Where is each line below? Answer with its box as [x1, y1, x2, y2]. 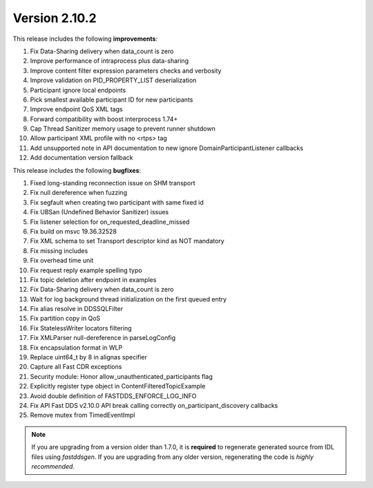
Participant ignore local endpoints [30, 86, 126, 94]
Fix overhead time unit [30, 256, 94, 265]
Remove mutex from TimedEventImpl [30, 411, 135, 420]
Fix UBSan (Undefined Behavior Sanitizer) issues [30, 208, 169, 216]
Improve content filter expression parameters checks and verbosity [30, 66, 222, 75]
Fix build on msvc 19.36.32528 [30, 227, 117, 235]
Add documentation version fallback [30, 153, 134, 162]
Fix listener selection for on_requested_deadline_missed [30, 218, 190, 226]
